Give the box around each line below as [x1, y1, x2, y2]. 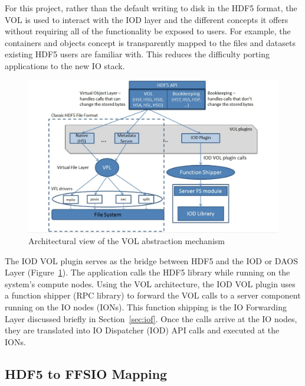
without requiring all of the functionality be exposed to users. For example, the [5, 25, 291, 37]
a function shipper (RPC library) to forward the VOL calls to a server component [5, 289, 301, 301]
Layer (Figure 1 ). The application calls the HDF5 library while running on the [5, 266, 290, 278]
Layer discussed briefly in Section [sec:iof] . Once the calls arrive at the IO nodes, [5, 312, 297, 325]
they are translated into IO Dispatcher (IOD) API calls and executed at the [5, 324, 280, 336]
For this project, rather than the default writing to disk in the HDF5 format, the [5, 2, 297, 14]
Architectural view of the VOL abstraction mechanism [28, 235, 225, 247]
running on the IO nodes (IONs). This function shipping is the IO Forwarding [5, 301, 287, 313]
